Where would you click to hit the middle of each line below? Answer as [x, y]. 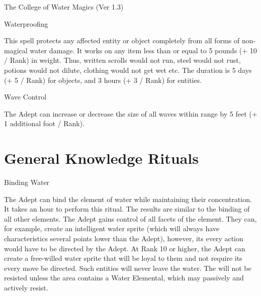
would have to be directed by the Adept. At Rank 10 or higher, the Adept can [125, 248]
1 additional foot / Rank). [45, 123]
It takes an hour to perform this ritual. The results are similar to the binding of [127, 209]
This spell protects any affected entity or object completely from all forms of [122, 40]
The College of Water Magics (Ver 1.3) [64, 7]
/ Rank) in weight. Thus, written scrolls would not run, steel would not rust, [122, 60]
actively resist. [26, 287]
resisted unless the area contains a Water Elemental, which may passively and [124, 278]
